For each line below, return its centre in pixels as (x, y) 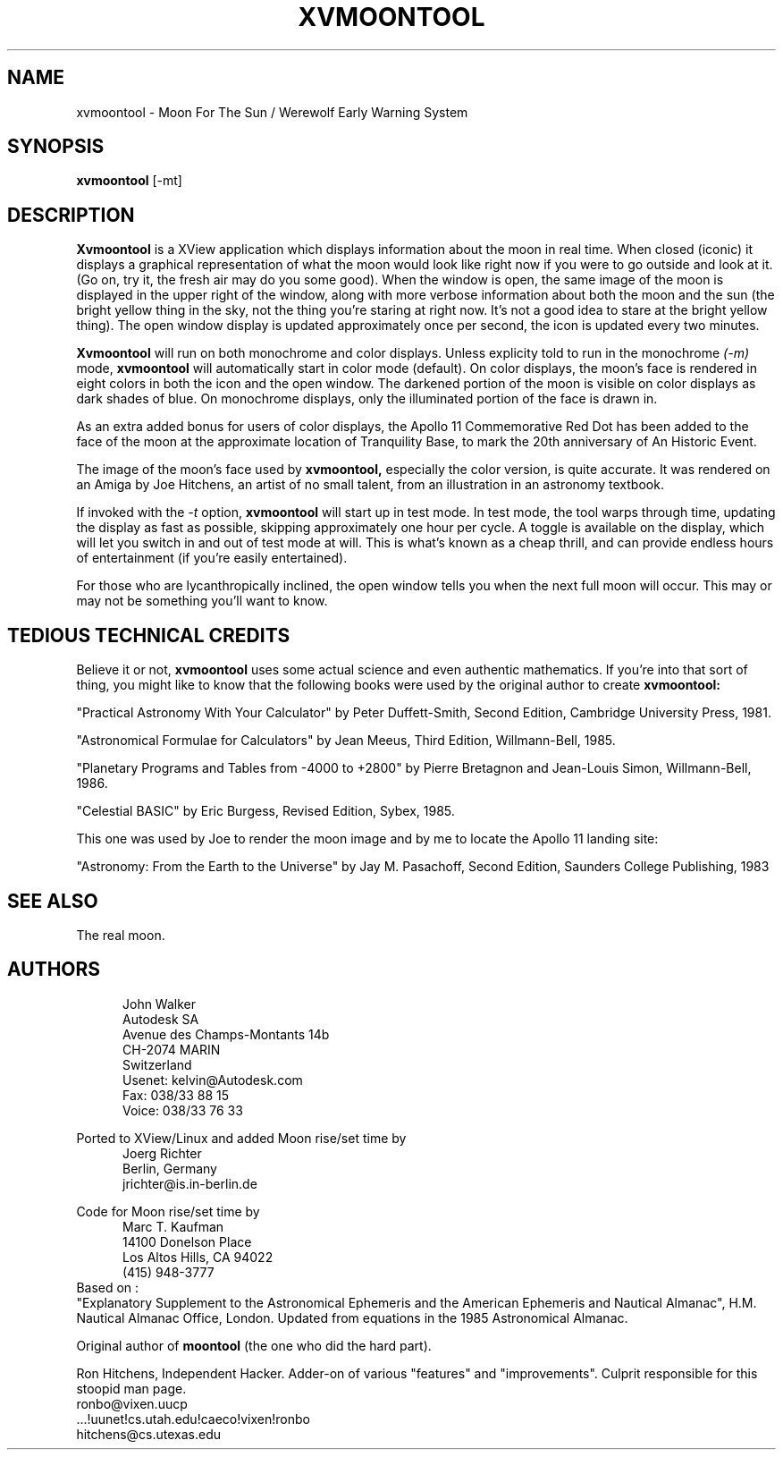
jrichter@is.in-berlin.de (190, 1183)
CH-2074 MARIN (172, 1049)
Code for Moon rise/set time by (168, 1211)
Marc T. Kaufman (173, 1226)
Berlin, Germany (170, 1168)
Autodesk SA (161, 1019)
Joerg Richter (162, 1153)
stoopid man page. (131, 1388)
